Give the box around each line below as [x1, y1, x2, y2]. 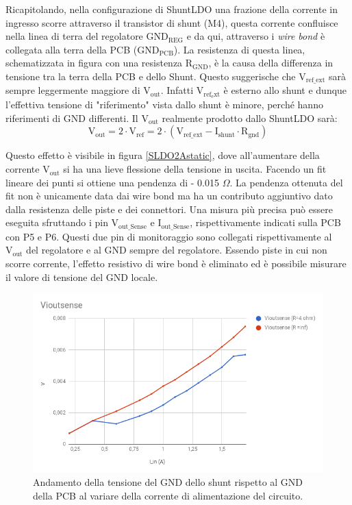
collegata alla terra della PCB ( [5, 42, 138, 56]
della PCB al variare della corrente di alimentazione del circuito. [33, 488, 303, 502]
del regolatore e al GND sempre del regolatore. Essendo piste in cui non [26, 243, 327, 257]
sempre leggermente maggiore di [5, 83, 140, 97]
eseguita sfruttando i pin [5, 215, 108, 230]
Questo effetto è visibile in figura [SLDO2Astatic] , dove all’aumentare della [5, 148, 320, 162]
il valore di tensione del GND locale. [5, 269, 158, 284]
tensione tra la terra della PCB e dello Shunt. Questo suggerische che [5, 69, 296, 83]
